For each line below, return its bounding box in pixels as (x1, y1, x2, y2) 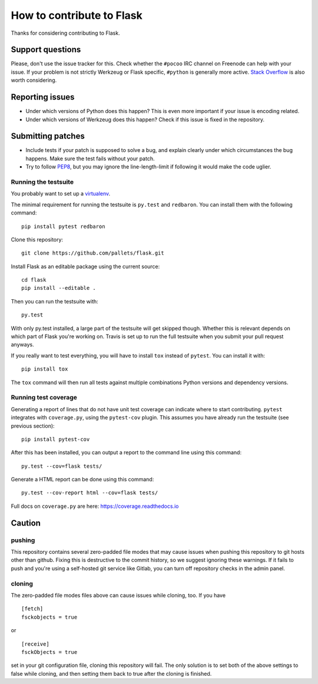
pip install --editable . (21, 285, 97, 292)
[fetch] (21, 606, 44, 612)
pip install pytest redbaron (21, 223, 105, 230)
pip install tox (21, 366, 68, 372)
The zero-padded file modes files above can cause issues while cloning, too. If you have (11, 592, 226, 599)
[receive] (21, 640, 49, 647)
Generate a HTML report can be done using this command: (11, 476, 154, 483)
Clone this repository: (11, 236, 64, 243)
